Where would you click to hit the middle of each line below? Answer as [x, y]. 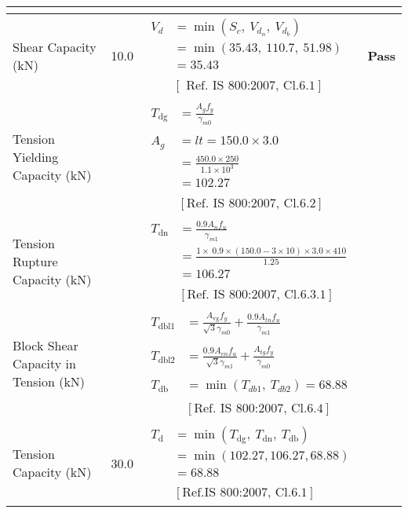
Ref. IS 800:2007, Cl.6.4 [259, 408]
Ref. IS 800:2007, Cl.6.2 [251, 203]
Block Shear [46, 346]
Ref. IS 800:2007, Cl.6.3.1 [257, 295]
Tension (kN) [49, 382]
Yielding [36, 156]
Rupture [35, 261]
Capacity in [44, 364]
